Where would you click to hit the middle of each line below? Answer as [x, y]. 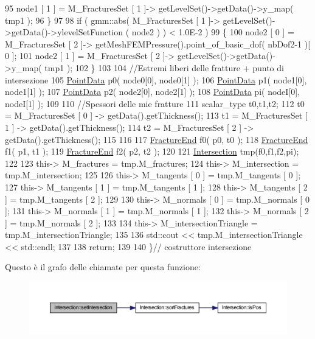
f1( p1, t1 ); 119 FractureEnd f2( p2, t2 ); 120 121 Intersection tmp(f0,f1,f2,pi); [152, 151]
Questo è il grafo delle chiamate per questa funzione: [103, 267]
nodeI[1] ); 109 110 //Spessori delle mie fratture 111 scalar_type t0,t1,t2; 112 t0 [155, 103]
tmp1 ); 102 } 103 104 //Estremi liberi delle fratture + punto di [164, 67]
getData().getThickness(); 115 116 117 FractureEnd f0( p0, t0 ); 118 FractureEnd [157, 139]
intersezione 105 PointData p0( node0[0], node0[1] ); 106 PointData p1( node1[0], [156, 79]
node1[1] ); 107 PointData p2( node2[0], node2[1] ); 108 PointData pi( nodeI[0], [153, 92]
